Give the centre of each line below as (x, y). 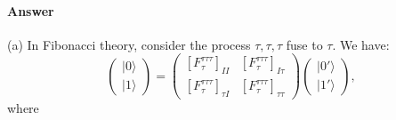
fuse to (304, 44)
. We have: (361, 44)
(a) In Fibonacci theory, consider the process (129, 44)
